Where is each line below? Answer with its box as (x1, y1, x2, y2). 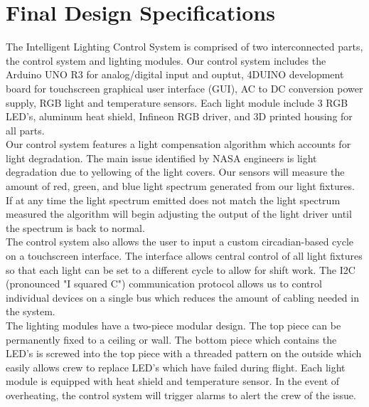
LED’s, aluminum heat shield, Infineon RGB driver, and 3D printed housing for (6, 109, 353, 124)
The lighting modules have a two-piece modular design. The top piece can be (6, 318, 341, 332)
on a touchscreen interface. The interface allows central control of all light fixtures (6, 248, 363, 263)
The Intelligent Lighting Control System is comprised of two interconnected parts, (6, 39, 363, 54)
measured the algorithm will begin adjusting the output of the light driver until (6, 206, 352, 221)
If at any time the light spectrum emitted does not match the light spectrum (6, 192, 341, 207)
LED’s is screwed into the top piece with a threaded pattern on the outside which (6, 346, 362, 361)
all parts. (6, 122, 45, 137)
